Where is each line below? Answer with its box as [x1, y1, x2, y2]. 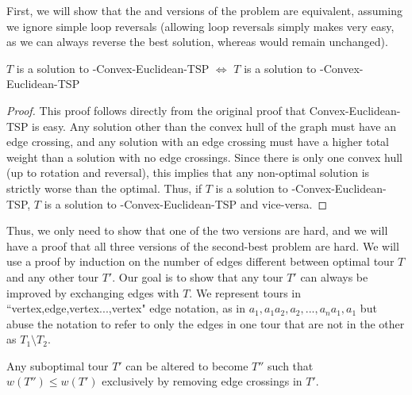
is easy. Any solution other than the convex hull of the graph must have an [32, 117, 396, 134]
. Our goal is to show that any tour [112, 268, 283, 285]
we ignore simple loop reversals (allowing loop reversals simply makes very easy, [6, 17, 395, 34]
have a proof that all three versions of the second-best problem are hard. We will [6, 237, 399, 254]
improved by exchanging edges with [6, 284, 179, 301]
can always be [300, 268, 368, 285]
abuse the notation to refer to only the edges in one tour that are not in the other [6, 315, 405, 332]
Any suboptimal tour [6, 357, 109, 374]
